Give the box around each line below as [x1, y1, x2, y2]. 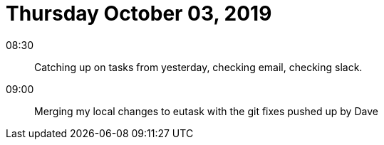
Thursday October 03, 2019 [6, 1, 272, 26]
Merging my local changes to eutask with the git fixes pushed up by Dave [34, 104, 378, 117]
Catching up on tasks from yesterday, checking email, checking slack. [34, 60, 363, 73]
